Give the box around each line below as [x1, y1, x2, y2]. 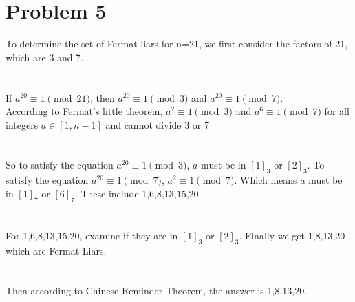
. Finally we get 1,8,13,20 [239, 228, 345, 242]
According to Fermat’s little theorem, [6, 104, 163, 118]
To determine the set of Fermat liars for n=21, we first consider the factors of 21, [6, 36, 348, 51]
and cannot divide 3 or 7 [105, 117, 209, 131]
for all [324, 104, 349, 118]
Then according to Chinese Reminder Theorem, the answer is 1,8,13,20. [6, 283, 308, 298]
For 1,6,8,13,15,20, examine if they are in [6, 228, 178, 242]
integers [6, 117, 39, 131]
